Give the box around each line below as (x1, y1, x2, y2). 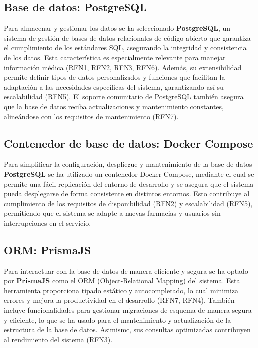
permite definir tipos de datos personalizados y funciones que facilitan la (4, 72, 225, 82)
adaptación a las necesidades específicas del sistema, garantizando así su (4, 81, 224, 92)
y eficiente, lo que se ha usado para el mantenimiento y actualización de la (4, 314, 231, 325)
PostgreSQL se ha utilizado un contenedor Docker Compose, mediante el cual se (4, 168, 254, 179)
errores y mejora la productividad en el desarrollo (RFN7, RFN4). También (4, 295, 235, 305)
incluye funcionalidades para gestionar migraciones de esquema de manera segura (4, 305, 252, 315)
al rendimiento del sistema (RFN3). (4, 334, 113, 344)
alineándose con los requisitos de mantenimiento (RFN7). (4, 111, 179, 121)
